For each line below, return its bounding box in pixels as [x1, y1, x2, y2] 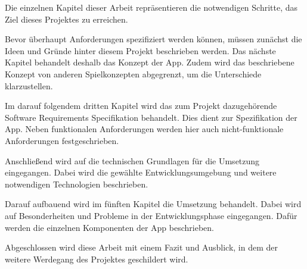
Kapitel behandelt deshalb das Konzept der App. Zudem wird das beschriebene [5, 56, 294, 68]
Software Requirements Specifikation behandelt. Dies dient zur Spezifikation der [5, 111, 297, 123]
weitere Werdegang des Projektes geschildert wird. [5, 252, 188, 265]
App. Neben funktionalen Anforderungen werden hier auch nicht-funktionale [5, 123, 284, 135]
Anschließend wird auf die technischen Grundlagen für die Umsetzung [5, 154, 260, 167]
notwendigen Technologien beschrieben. [5, 177, 148, 190]
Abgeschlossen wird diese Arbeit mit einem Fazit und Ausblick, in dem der [5, 241, 278, 254]
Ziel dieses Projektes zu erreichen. [5, 12, 128, 25]
